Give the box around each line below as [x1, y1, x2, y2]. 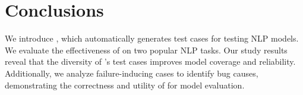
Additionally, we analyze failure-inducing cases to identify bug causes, [5, 66, 258, 79]
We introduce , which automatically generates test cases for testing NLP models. [5, 32, 299, 45]
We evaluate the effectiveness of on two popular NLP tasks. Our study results [5, 43, 288, 56]
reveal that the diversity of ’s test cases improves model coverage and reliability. [5, 55, 296, 68]
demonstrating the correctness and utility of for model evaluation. [5, 78, 245, 91]
